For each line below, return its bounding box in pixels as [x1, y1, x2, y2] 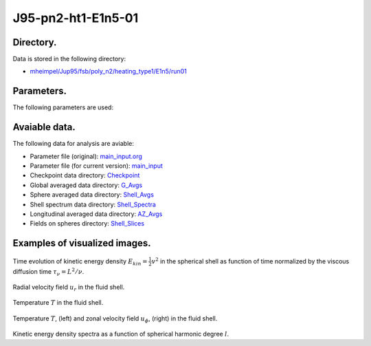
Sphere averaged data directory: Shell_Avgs [30, 191, 155, 199]
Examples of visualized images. [12, 237, 151, 249]
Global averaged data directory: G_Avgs [30, 181, 143, 189]
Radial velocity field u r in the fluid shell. [12, 283, 125, 292]
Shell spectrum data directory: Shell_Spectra [30, 200, 156, 208]
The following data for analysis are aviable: [12, 140, 134, 148]
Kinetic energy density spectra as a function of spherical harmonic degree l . [12, 330, 229, 338]
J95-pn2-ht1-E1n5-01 [12, 10, 139, 25]
